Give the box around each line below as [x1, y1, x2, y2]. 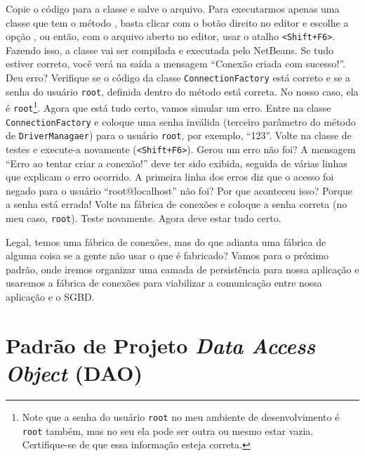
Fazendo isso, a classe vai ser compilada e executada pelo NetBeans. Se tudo [6, 42, 334, 57]
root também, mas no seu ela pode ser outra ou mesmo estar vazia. [22, 423, 314, 438]
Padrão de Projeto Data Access [6, 330, 316, 360]
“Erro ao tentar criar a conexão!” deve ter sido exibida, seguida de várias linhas [6, 155, 347, 170]
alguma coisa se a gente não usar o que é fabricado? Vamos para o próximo [6, 248, 329, 263]
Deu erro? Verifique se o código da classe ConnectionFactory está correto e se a [6, 70, 351, 85]
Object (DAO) [6, 358, 142, 387]
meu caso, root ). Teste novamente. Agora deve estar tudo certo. [6, 211, 281, 225]
